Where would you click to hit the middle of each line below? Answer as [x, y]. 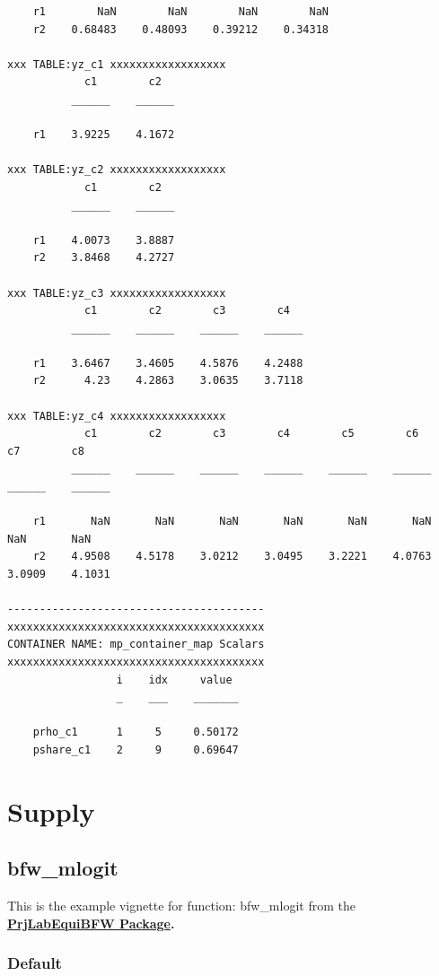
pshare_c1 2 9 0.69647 [136, 749]
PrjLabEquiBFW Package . [91, 923]
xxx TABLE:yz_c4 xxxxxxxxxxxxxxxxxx [117, 416]
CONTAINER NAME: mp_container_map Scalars [136, 645]
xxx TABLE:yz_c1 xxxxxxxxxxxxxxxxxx [117, 64]
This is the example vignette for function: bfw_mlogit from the [181, 906]
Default [35, 963]
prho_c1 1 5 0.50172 [136, 732]
